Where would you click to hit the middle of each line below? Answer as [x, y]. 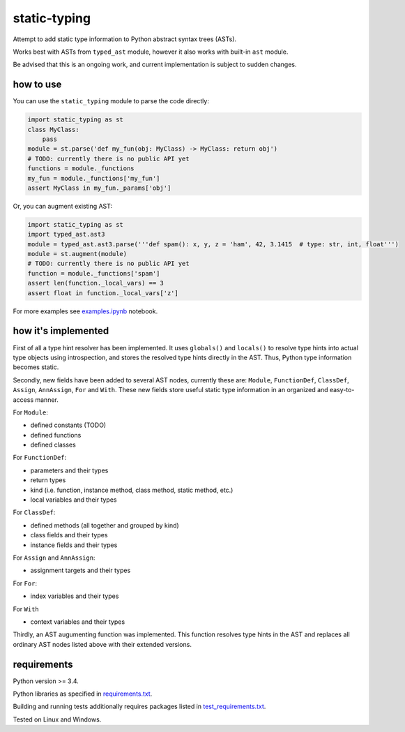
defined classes [53, 445]
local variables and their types [74, 500]
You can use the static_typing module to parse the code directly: [111, 101]
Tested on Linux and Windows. [57, 719]
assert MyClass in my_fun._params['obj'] [99, 188]
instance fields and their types [74, 545]
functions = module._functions [81, 169]
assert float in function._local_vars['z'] [103, 293]
